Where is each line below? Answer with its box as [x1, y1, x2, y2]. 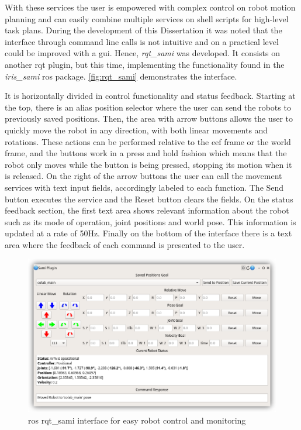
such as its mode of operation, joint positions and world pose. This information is [5, 215, 296, 228]
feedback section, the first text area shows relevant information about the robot [5, 204, 289, 216]
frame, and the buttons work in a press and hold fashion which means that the [5, 147, 287, 159]
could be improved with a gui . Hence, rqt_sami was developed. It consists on [5, 47, 280, 59]
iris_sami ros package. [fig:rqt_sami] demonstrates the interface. [5, 70, 237, 82]
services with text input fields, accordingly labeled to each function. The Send [5, 181, 284, 193]
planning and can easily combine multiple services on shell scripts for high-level [5, 12, 289, 25]
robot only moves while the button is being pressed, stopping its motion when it [5, 158, 292, 170]
